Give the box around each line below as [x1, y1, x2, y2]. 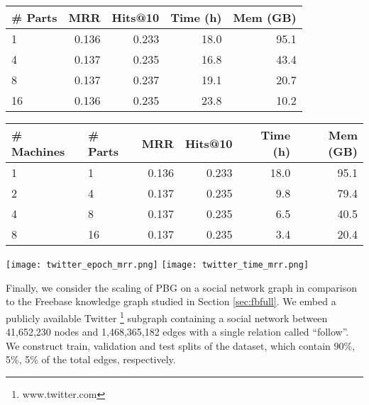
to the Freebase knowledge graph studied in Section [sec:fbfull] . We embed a [6, 294, 336, 309]
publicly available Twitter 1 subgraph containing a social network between [6, 308, 328, 325]
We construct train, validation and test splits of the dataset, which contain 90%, [6, 338, 356, 353]
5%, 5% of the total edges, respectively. [6, 352, 176, 367]
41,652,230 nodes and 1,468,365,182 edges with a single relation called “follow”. [6, 324, 349, 339]
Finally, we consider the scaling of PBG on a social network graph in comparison [6, 280, 358, 295]
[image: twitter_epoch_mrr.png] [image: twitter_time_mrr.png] [6, 260, 309, 270]
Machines [11, 143, 65, 159]
